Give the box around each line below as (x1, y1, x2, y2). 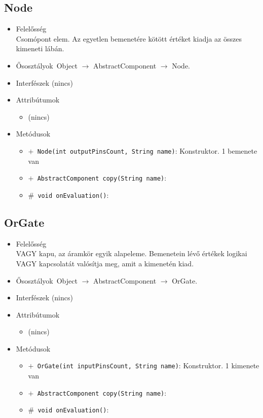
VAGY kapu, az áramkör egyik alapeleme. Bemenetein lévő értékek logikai (16, 248, 247, 259)
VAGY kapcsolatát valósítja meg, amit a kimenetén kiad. (16, 258, 194, 268)
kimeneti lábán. (16, 43, 64, 54)
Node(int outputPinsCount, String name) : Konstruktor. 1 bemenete (37, 145, 257, 156)
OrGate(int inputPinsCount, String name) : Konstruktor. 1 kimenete (37, 360, 259, 371)
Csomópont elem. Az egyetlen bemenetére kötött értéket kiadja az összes (16, 33, 242, 44)
